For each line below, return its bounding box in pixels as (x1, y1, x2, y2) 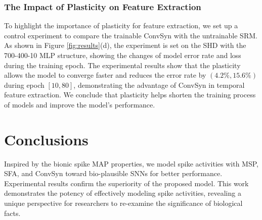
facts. (4, 207, 21, 218)
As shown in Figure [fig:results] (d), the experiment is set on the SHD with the (4, 40, 246, 50)
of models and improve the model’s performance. (4, 99, 155, 109)
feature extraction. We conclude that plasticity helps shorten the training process (4, 89, 256, 100)
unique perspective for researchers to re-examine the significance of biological (4, 198, 243, 208)
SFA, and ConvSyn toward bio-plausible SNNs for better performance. (4, 168, 223, 179)
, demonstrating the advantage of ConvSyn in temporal (73, 79, 245, 90)
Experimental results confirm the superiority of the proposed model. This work (4, 178, 249, 188)
